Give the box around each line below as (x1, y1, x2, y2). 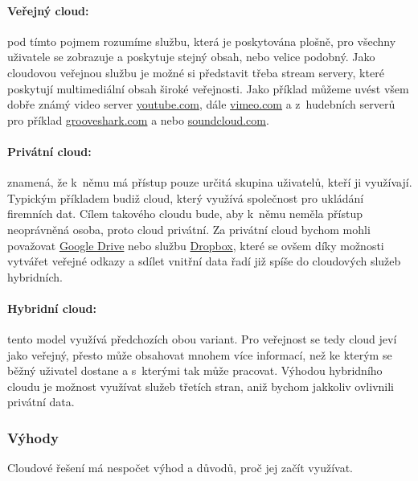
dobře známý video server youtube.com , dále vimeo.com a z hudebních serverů (7, 96, 395, 113)
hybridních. (7, 268, 63, 285)
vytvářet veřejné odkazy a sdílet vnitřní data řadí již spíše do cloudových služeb (7, 253, 401, 269)
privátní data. (7, 393, 75, 410)
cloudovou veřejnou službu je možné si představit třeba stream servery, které (7, 64, 384, 80)
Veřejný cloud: (7, 2, 89, 18)
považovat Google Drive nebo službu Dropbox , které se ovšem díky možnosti (7, 236, 384, 253)
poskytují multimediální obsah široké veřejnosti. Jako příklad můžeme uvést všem (7, 80, 409, 97)
